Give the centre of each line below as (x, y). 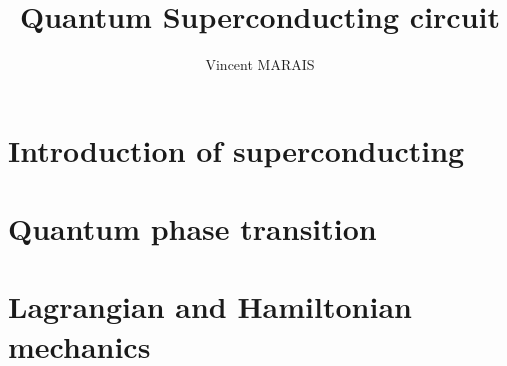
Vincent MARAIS (260, 64)
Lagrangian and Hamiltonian (210, 306)
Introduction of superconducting (236, 149)
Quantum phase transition (192, 228)
